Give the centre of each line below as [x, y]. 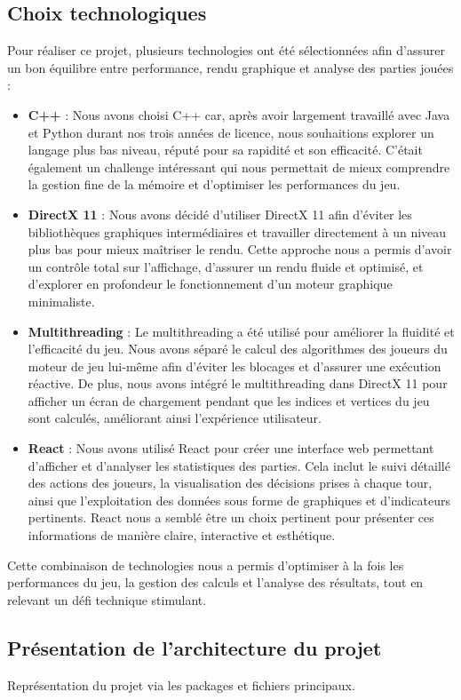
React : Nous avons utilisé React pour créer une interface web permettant [231, 448]
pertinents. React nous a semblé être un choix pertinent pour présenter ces [231, 517]
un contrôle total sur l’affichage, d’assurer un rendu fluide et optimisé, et [226, 266]
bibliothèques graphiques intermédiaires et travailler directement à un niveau [237, 231]
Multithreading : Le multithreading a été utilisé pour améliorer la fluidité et [241, 331]
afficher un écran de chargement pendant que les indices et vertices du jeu [229, 400]
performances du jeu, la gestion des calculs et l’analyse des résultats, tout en [215, 582]
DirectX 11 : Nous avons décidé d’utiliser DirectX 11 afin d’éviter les [220, 214]
